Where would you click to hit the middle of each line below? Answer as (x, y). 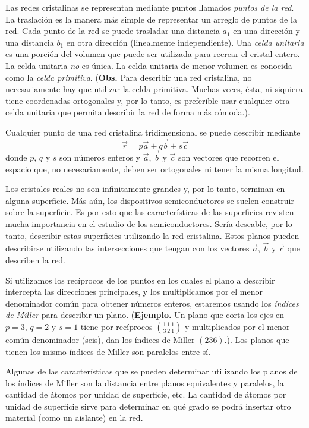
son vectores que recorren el (229, 157)
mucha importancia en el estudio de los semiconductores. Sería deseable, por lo (149, 223)
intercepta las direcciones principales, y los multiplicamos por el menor (134, 292)
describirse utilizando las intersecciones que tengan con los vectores (127, 248)
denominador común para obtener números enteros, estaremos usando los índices (152, 303)
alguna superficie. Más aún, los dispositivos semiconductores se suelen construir (150, 200)
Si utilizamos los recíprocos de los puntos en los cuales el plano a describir (140, 280)
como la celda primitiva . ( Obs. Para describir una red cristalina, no (129, 77)
